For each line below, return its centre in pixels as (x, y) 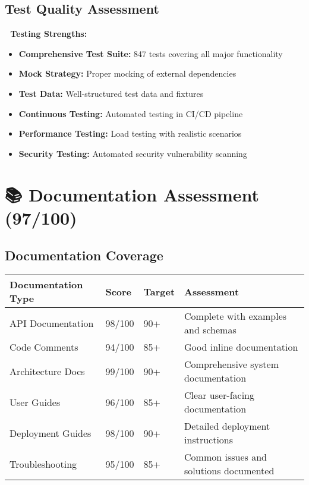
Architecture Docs (47, 371)
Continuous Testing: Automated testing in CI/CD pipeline (131, 113)
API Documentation (52, 323)
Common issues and (226, 457)
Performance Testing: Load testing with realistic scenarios (130, 133)
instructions (209, 440)
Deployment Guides (51, 433)
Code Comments (44, 347)
